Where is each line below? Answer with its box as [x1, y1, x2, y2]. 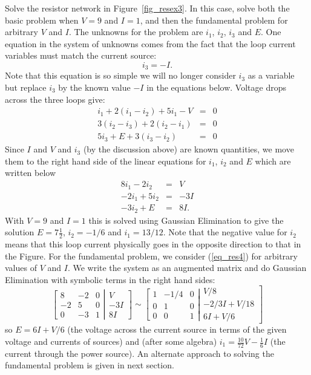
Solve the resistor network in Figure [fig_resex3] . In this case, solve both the [5, 2, 290, 14]
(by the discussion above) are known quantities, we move [83, 143, 294, 155]
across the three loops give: [5, 93, 105, 105]
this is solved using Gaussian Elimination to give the [88, 214, 284, 226]
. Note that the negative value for [163, 226, 287, 238]
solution [5, 226, 34, 238]
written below [5, 166, 56, 179]
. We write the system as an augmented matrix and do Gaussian [67, 261, 307, 274]
